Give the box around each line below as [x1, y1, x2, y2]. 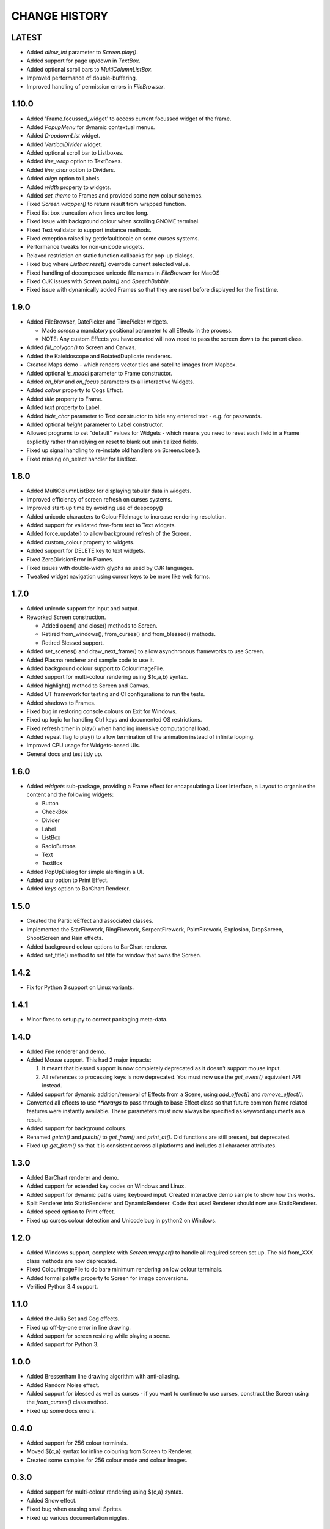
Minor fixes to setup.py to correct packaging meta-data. [26, 1015, 168, 1023]
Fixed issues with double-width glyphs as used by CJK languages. [26, 564, 194, 571]
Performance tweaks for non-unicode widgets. [26, 243, 145, 251]
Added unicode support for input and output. [26, 605, 140, 612]
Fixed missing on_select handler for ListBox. [26, 455, 137, 462]
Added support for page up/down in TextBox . [26, 57, 141, 64]
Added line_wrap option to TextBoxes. [26, 158, 122, 165]
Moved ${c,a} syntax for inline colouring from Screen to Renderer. [26, 1448, 193, 1455]
